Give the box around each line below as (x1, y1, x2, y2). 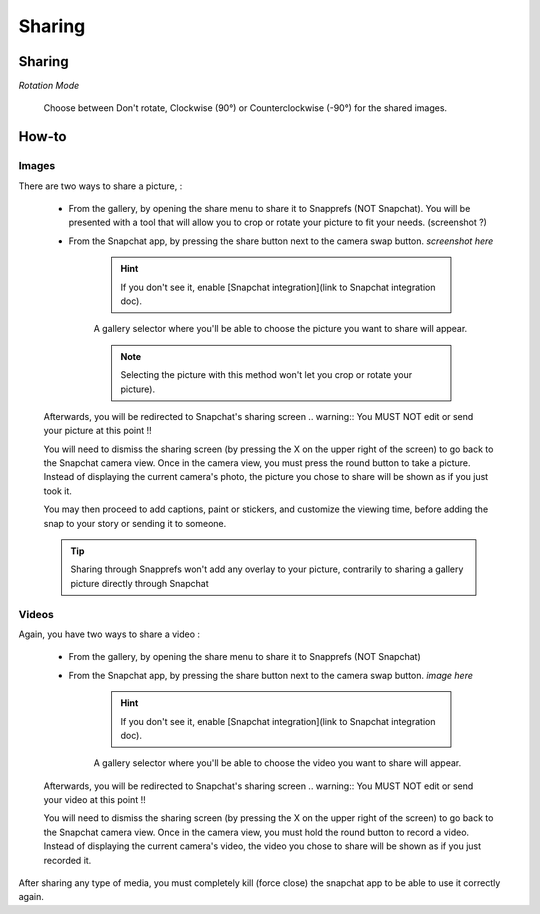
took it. (43, 485, 72, 497)
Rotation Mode (18, 80, 80, 92)
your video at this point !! (43, 794, 146, 806)
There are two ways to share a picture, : (18, 180, 183, 192)
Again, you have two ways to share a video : (18, 628, 200, 640)
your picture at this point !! (43, 425, 152, 437)
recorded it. (43, 854, 92, 866)
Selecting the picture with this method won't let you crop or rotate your (120, 369, 413, 381)
